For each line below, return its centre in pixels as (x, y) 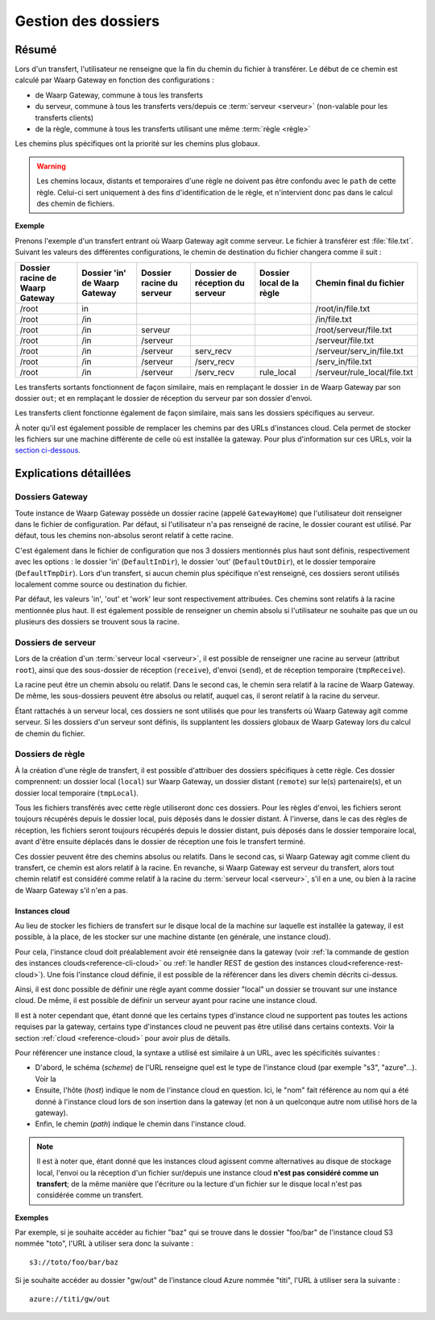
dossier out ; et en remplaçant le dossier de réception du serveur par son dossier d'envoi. (164, 398)
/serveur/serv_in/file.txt (359, 351)
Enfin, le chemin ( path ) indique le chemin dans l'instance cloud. (141, 1124)
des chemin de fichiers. (76, 203)
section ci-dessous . (48, 450)
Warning (51, 166)
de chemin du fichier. (50, 733)
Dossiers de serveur (55, 642)
